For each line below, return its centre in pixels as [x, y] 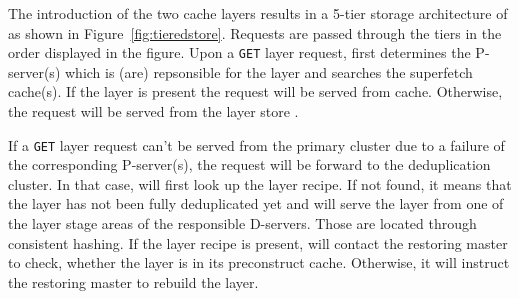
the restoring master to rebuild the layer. [133, 281]
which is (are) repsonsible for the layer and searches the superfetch [268, 71]
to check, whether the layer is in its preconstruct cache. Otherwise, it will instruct [259, 262]
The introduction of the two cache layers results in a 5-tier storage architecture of [258, 13]
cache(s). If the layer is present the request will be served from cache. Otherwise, [255, 91]
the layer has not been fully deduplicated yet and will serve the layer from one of [256, 203]
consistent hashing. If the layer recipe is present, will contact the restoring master [258, 242]
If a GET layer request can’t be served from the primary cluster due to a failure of [256, 144]
